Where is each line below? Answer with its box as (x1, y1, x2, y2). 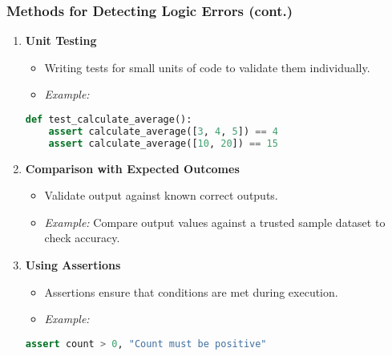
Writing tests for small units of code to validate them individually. (44, 59, 370, 75)
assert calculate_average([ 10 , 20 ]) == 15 (48, 137, 278, 149)
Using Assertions (25, 257, 121, 273)
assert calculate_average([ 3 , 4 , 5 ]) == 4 (48, 125, 278, 137)
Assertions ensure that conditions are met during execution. (44, 283, 338, 300)
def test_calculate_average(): (25, 114, 192, 125)
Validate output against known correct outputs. (44, 187, 278, 204)
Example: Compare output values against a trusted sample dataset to (44, 213, 386, 230)
